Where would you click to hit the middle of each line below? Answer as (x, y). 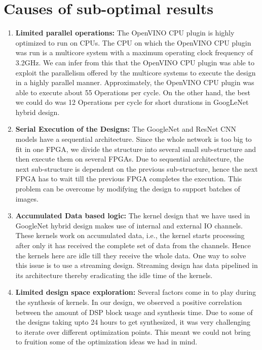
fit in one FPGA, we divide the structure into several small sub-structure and (136, 149)
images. (27, 198)
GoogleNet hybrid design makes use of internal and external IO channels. (129, 225)
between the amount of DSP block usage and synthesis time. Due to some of (134, 312)
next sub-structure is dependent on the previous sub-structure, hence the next (137, 168)
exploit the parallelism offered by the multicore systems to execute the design (136, 72)
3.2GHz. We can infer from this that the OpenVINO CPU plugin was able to (135, 62)
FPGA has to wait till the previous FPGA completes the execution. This (129, 179)
